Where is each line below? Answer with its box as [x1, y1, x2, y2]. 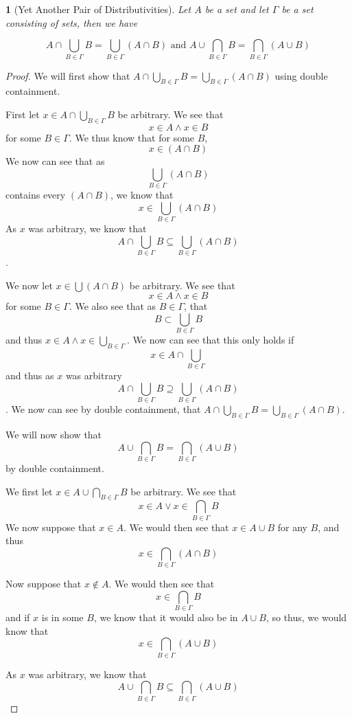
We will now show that [5, 427, 102, 442]
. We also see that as [69, 299, 156, 313]
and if [5, 610, 30, 625]
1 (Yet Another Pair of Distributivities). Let [5, 2, 191, 16]
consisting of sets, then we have [5, 15, 138, 30]
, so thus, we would [266, 610, 347, 625]
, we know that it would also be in [93, 610, 238, 625]
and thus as [5, 368, 54, 383]
